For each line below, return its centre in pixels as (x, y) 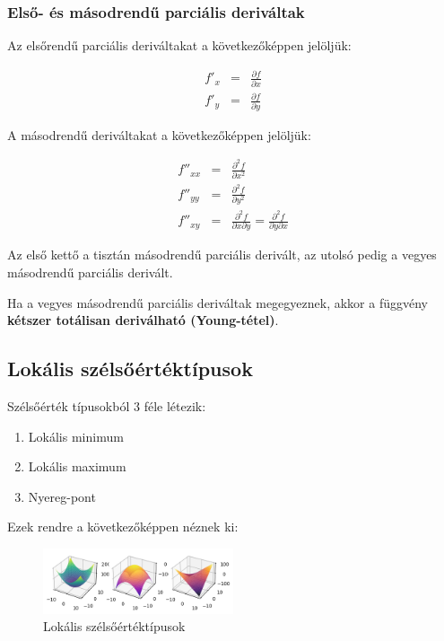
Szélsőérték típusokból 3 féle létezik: (107, 405)
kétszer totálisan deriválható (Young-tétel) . (143, 320)
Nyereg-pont (62, 496)
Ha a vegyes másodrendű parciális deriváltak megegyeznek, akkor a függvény (218, 302)
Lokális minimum (76, 436)
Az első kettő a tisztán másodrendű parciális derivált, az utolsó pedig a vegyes (222, 255)
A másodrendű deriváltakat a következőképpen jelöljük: (159, 134)
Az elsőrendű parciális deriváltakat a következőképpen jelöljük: (179, 45)
